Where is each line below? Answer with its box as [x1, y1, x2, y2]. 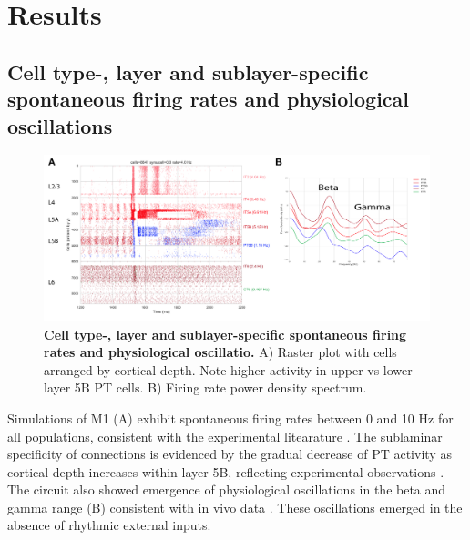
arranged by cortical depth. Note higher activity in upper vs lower [44, 360, 413, 379]
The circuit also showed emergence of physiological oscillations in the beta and [7, 480, 446, 499]
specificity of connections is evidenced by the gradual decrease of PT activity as [7, 444, 452, 464]
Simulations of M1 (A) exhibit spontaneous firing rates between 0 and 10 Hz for [7, 408, 454, 427]
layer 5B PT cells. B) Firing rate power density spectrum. [44, 378, 367, 397]
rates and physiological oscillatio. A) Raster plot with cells [44, 342, 397, 362]
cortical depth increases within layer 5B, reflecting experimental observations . [7, 462, 444, 481]
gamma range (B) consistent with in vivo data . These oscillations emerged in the [7, 497, 463, 516]
